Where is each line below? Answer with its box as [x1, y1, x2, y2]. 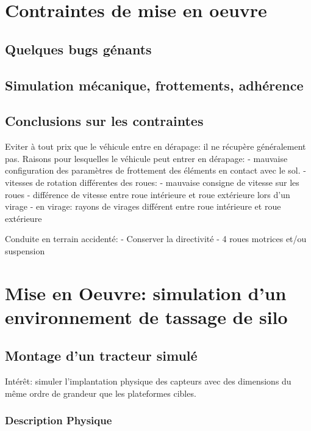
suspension [5, 244, 45, 257]
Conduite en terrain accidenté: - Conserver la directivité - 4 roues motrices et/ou [5, 232, 307, 245]
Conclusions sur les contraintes [5, 111, 204, 130]
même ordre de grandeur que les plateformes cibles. [5, 386, 196, 399]
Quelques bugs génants [5, 39, 152, 58]
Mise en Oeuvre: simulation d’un [5, 280, 287, 305]
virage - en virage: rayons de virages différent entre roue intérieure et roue [5, 200, 281, 213]
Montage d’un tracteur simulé [5, 346, 198, 365]
